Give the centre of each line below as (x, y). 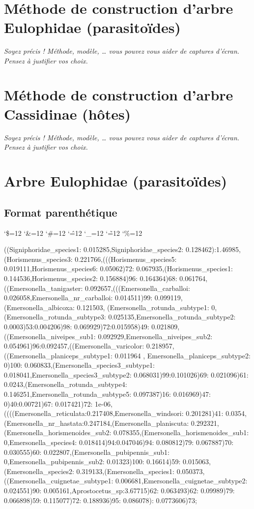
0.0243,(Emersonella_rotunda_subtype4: (66, 384)
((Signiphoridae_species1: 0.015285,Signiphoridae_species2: (94, 249)
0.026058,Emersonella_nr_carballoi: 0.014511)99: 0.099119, (93, 298)
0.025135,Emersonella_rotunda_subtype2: (172, 317)
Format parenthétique (61, 212)
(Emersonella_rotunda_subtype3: (55, 317)
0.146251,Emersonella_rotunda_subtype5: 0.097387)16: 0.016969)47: (107, 394)
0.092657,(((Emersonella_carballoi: (137, 288)
